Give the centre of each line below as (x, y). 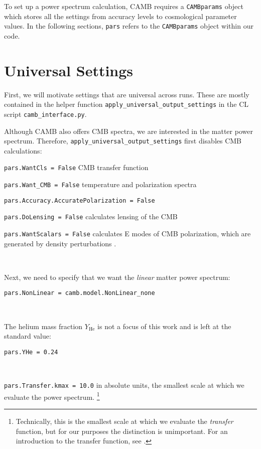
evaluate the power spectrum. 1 (52, 396)
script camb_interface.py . (45, 114)
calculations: (23, 150)
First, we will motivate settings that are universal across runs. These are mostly (127, 94)
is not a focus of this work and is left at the (164, 326)
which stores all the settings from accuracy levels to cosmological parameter (120, 16)
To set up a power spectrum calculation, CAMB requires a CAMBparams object (124, 6)
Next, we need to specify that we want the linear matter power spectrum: (117, 277)
